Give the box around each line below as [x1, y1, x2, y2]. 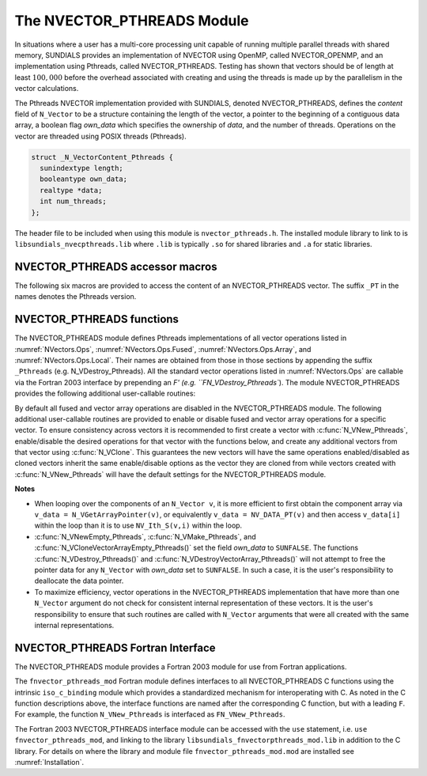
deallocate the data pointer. [34, 576, 124, 585]
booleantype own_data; [40, 175, 128, 184]
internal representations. [34, 620, 115, 630]
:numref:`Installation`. [14, 757, 85, 767]
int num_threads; [40, 197, 107, 206]
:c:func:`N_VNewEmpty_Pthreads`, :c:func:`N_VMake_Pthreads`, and [34, 532, 256, 541]
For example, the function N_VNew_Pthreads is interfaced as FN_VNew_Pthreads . [14, 710, 285, 719]
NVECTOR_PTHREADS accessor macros [14, 259, 217, 273]
